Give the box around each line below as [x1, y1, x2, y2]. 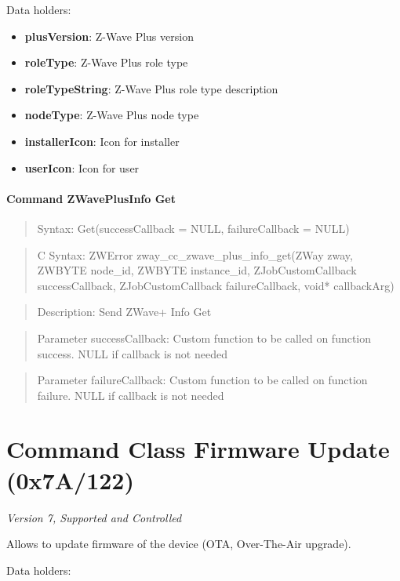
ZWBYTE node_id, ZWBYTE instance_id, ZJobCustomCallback [37, 262, 357, 278]
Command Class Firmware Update [6, 433, 390, 465]
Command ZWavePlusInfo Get [6, 190, 176, 206]
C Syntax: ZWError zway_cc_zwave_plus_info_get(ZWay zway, [37, 246, 353, 263]
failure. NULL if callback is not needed [37, 387, 224, 403]
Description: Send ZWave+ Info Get [37, 303, 212, 320]
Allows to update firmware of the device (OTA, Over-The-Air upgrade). [6, 536, 351, 552]
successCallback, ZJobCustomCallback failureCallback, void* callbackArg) [37, 277, 395, 293]
